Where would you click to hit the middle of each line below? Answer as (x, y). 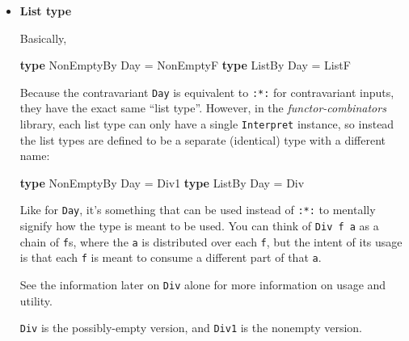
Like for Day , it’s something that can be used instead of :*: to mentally (198, 210)
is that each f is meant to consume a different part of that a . (171, 257)
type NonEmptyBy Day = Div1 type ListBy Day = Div (162, 182)
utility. (36, 300)
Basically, (43, 38)
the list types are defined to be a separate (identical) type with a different (203, 139)
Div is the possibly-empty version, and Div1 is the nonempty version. (191, 328)
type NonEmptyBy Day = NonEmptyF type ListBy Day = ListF (185, 65)
